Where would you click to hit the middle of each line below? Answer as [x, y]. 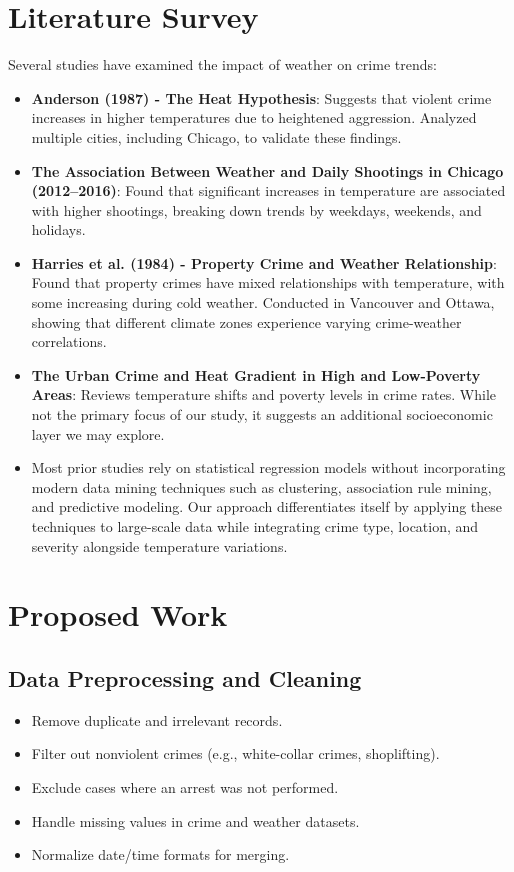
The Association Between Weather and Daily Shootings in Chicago [267, 170]
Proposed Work [118, 614]
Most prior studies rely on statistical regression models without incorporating [268, 467]
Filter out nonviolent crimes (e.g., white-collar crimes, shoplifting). [235, 753]
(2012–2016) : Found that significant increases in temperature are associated [268, 190]
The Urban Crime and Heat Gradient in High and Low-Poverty [256, 374]
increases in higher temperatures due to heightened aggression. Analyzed [254, 117]
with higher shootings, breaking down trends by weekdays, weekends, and [256, 209]
